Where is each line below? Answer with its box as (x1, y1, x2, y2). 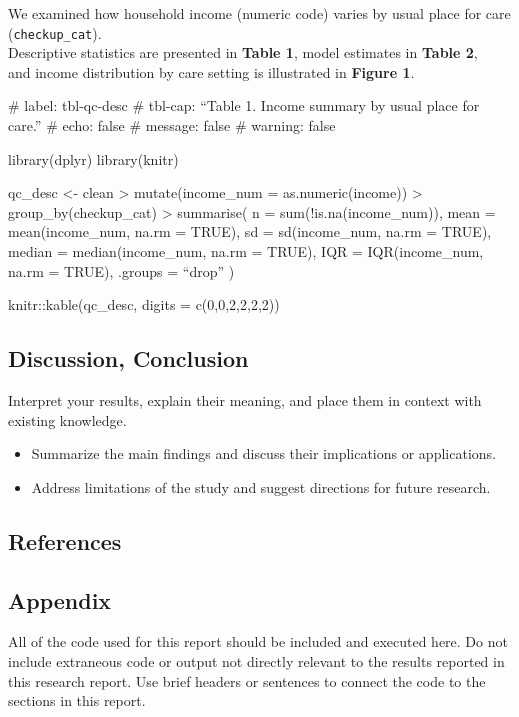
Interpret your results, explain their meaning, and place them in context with (8, 389, 482, 410)
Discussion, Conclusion (8, 343, 249, 374)
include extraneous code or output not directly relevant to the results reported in (8, 650, 505, 671)
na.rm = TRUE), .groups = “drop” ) (8, 260, 235, 281)
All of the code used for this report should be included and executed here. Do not (8, 631, 508, 652)
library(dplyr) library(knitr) (8, 148, 179, 169)
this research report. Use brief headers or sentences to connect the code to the (8, 670, 486, 691)
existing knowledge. (8, 409, 127, 430)
